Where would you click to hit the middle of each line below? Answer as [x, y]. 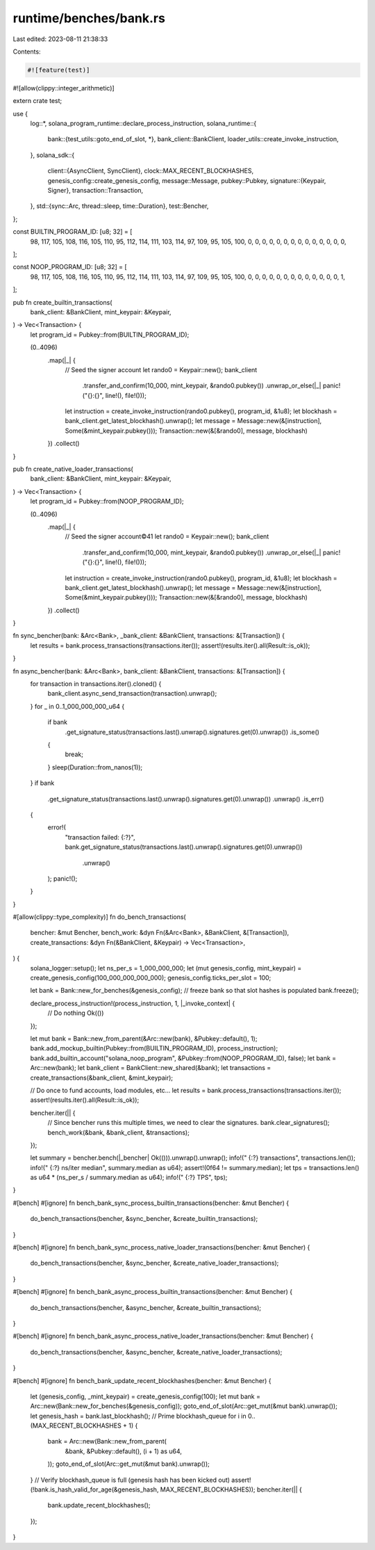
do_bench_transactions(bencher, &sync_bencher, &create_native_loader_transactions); [155, 1263]
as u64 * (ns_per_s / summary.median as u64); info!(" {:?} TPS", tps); [129, 1177]
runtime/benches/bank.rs [89, 18]
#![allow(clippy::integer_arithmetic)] [64, 88]
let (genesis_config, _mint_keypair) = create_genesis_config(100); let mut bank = [145, 1396]
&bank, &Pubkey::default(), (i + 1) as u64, [123, 1451]
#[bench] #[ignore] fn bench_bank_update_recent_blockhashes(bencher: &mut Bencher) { [142, 1380]
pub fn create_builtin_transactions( [62, 302]
